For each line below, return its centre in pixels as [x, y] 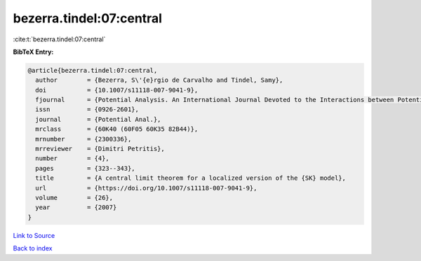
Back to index [33, 248]
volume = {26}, [74, 198]
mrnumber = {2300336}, [83, 139]
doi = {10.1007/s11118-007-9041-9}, [117, 90]
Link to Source [34, 235]
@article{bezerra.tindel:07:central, [93, 70]
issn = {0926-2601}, [87, 110]
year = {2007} [76, 207]
